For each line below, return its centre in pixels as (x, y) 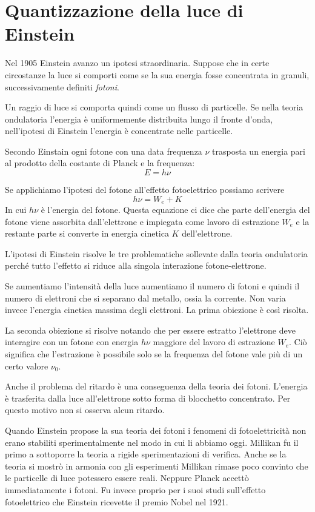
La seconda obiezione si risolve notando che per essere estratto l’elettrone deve (150, 330)
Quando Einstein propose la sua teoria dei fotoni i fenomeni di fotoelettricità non (156, 430)
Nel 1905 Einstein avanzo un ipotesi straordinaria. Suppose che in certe (137, 63)
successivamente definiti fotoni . (62, 86)
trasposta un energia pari (259, 151)
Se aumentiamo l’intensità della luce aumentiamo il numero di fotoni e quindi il (152, 286)
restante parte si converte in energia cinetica (87, 233)
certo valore (27, 365)
